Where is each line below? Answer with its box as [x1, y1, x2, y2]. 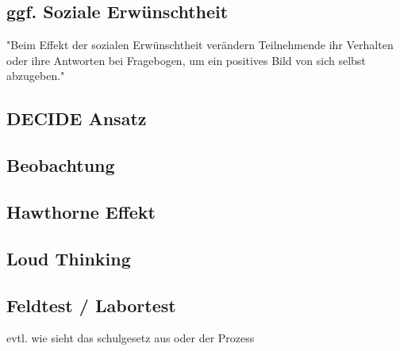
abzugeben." [6, 67, 65, 84]
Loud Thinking [6, 246, 131, 270]
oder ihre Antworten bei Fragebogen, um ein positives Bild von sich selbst [6, 52, 366, 68]
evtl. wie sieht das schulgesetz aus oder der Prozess [6, 330, 255, 346]
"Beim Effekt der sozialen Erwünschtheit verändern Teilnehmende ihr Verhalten [6, 36, 394, 53]
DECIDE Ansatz [6, 106, 147, 131]
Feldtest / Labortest [6, 292, 176, 317]
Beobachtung [6, 153, 115, 177]
